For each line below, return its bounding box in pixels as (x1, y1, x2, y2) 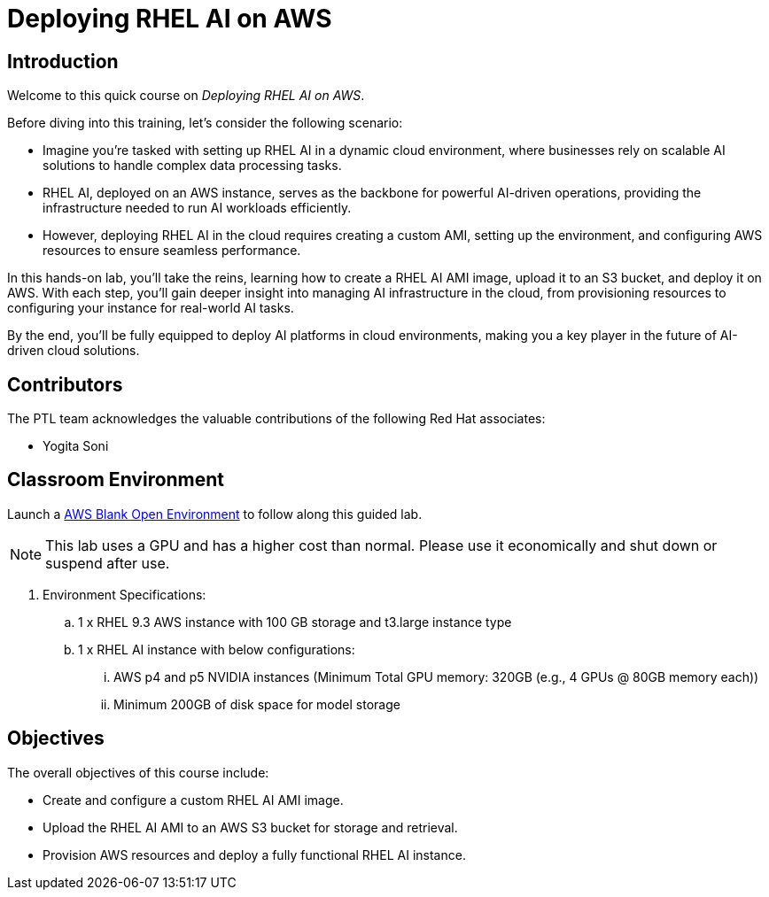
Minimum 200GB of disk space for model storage (113, 696, 400, 712)
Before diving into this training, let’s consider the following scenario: (7, 115, 403, 131)
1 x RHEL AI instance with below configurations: (78, 641, 355, 657)
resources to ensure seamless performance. (43, 243, 301, 259)
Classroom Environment (7, 468, 225, 491)
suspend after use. (45, 553, 170, 572)
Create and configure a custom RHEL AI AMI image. (43, 792, 344, 808)
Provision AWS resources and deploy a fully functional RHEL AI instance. (43, 847, 466, 862)
